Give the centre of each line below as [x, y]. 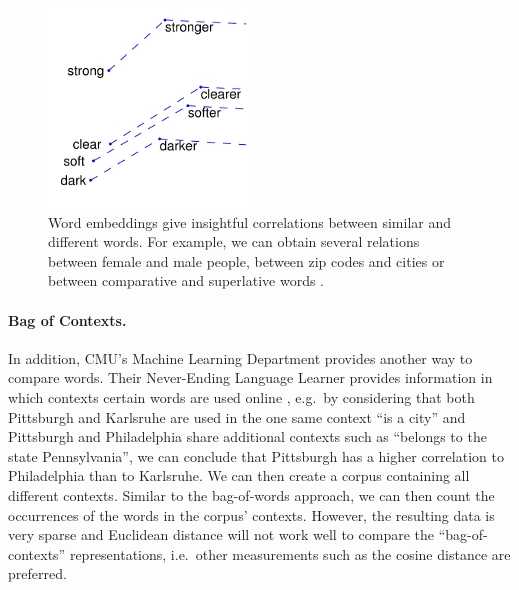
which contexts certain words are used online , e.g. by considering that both [241, 396]
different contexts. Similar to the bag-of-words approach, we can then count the [251, 494]
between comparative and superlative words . [186, 280]
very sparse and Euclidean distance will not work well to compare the [221, 534]
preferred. [37, 573]
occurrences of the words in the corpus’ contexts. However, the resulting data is [251, 514]
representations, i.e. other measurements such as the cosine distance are [290, 553]
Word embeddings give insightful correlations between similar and [249, 221]
